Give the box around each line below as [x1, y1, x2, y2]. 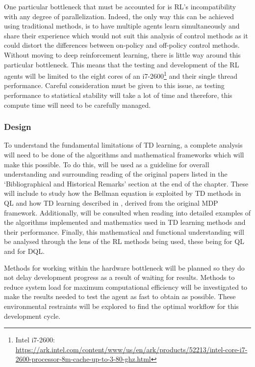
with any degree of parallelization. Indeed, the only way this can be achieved [4, 11, 234, 21]
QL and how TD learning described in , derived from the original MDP [4, 197, 218, 208]
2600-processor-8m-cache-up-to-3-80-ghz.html [15, 354, 151, 364]
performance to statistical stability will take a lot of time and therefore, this [4, 90, 232, 100]
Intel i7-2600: [15, 335, 55, 345]
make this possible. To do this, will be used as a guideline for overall [4, 159, 209, 169]
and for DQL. [4, 245, 45, 256]
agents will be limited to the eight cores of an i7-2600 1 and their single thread [4, 69, 237, 81]
